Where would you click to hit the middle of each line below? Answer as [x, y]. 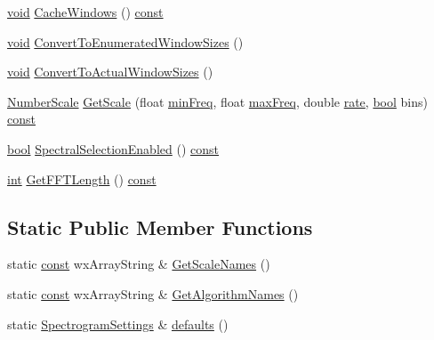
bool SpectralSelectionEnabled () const [113, 148]
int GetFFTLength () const [82, 178]
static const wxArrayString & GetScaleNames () [139, 264]
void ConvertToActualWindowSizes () [110, 72]
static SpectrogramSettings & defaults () [118, 324]
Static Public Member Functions [160, 227]
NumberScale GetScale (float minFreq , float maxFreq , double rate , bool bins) [217, 101]
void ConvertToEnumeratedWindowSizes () [125, 41]
